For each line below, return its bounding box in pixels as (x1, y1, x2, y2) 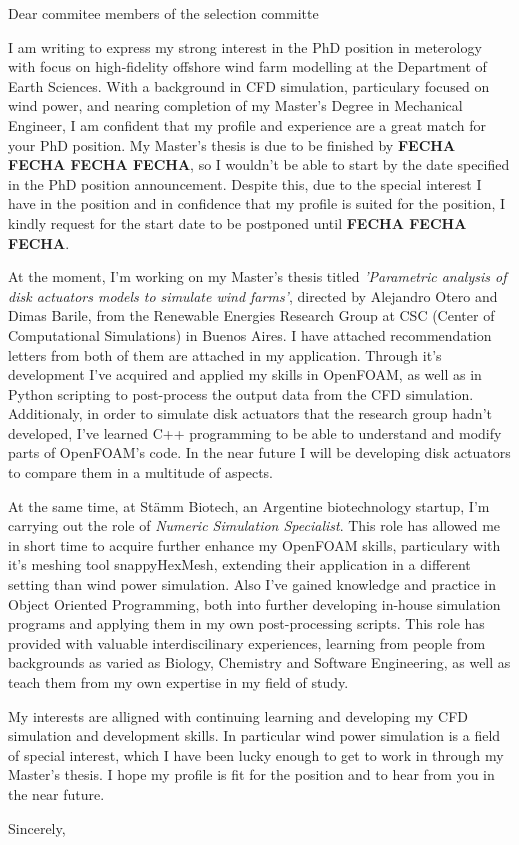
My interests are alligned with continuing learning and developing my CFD (8, 705, 468, 726)
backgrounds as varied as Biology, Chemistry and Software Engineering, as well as (8, 652, 511, 673)
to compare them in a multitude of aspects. (8, 462, 274, 483)
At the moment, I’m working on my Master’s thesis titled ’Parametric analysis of (8, 266, 507, 287)
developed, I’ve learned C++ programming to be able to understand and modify (8, 422, 502, 443)
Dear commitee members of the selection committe (8, 3, 319, 23)
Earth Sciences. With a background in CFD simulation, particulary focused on (8, 75, 490, 96)
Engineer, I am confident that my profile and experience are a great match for (8, 114, 486, 135)
